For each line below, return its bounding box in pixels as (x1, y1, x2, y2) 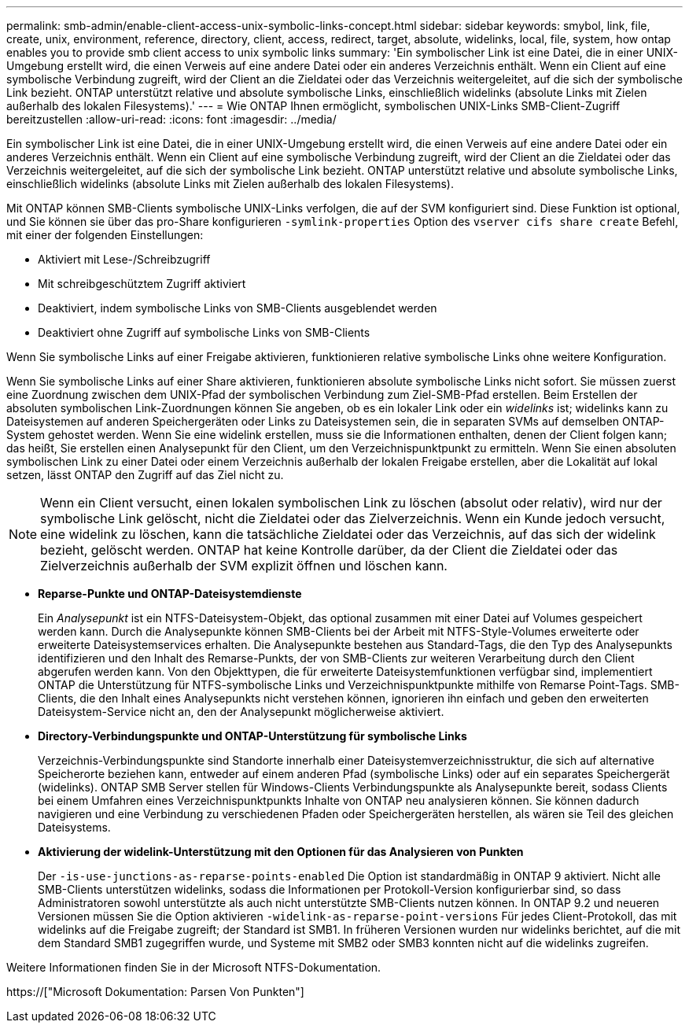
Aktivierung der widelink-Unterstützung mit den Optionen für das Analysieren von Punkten (38, 845, 524, 858)
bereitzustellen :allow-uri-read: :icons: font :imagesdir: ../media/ (6, 112, 337, 126)
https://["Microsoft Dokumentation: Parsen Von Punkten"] (6, 985, 304, 998)
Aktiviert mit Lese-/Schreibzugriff (38, 253, 211, 266)
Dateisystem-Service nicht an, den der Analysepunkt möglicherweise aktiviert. (38, 705, 444, 718)
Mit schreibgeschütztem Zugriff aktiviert (38, 277, 246, 290)
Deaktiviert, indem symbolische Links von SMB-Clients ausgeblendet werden (38, 301, 437, 315)
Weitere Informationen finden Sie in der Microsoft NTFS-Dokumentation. (6, 961, 381, 974)
